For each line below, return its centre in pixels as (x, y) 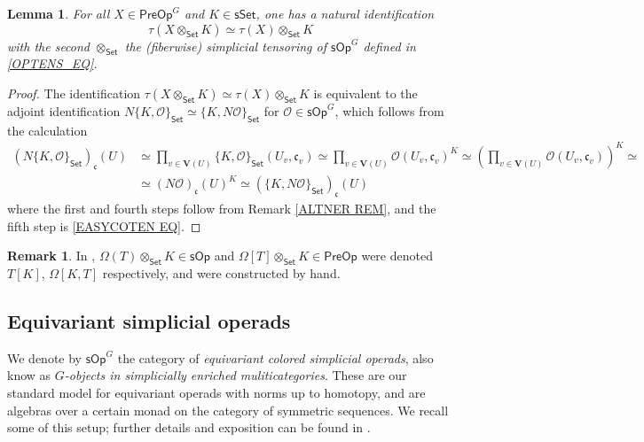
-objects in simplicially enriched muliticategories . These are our (236, 375)
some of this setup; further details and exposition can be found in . (189, 427)
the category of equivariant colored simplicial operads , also (275, 357)
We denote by (44, 357)
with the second (49, 46)
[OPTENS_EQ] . (52, 63)
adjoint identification (64, 110)
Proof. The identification (74, 93)
